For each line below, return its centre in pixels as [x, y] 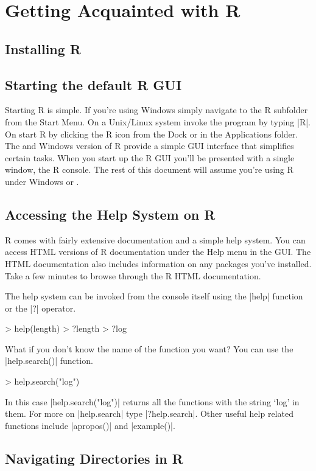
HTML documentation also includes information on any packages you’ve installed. [158, 263]
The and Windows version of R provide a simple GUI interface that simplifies [149, 146]
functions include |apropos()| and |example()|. [90, 425]
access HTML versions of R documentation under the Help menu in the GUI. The [158, 252]
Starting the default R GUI [93, 84]
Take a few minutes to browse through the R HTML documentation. [133, 275]
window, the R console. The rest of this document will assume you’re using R [149, 169]
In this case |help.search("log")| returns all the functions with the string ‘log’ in [152, 401]
